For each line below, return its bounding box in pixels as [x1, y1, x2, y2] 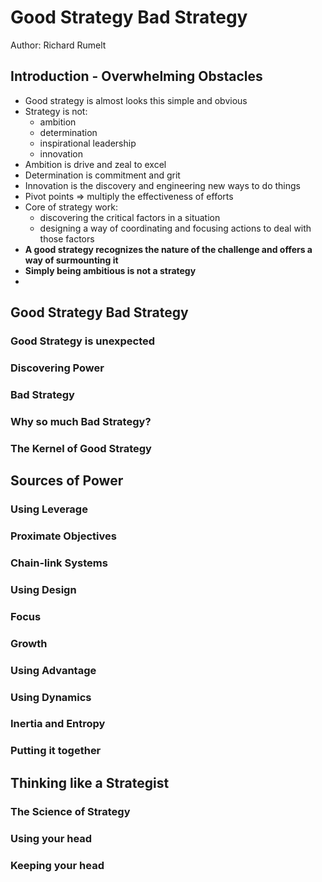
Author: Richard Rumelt [10, 39, 107, 51]
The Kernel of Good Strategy [10, 441, 152, 455]
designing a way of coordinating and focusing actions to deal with [39, 222, 312, 234]
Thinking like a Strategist [10, 774, 170, 791]
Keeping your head [10, 858, 105, 872]
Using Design [10, 582, 77, 596]
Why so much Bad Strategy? [10, 414, 152, 428]
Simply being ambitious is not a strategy [24, 264, 197, 276]
